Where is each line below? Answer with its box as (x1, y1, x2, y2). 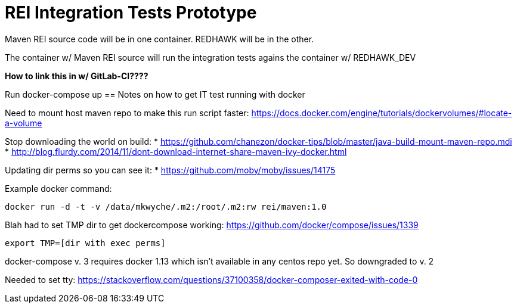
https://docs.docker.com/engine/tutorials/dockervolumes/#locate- (251, 107, 512, 118)
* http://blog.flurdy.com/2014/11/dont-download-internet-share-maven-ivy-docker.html (5, 146, 347, 157)
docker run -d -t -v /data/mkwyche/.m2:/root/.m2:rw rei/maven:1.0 (5, 201, 327, 211)
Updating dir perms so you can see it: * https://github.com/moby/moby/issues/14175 (5, 164, 336, 175)
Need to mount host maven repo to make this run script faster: (5, 107, 249, 118)
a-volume (5, 117, 42, 128)
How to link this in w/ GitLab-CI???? (5, 70, 148, 81)
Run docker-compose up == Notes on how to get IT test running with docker (5, 89, 305, 99)
